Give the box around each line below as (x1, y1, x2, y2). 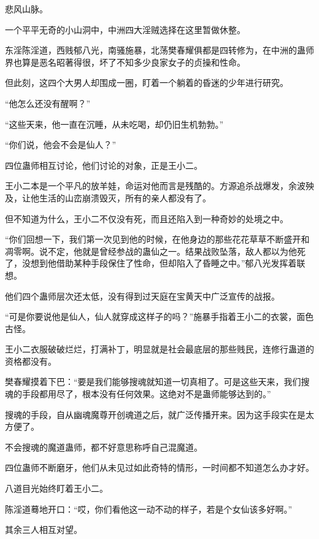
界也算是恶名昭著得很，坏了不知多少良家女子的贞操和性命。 (5, 55, 245, 68)
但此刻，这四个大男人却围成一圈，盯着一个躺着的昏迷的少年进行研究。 (5, 76, 288, 89)
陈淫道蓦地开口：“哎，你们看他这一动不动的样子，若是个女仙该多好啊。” (5, 502, 293, 515)
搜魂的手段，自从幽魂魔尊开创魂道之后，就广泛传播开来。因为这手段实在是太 (5, 408, 314, 421)
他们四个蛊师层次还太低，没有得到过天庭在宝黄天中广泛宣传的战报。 (5, 289, 280, 302)
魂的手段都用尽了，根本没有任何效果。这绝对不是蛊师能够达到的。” (5, 387, 271, 400)
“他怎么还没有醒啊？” (5, 96, 91, 109)
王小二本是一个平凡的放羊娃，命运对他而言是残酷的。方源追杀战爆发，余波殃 (5, 179, 314, 192)
